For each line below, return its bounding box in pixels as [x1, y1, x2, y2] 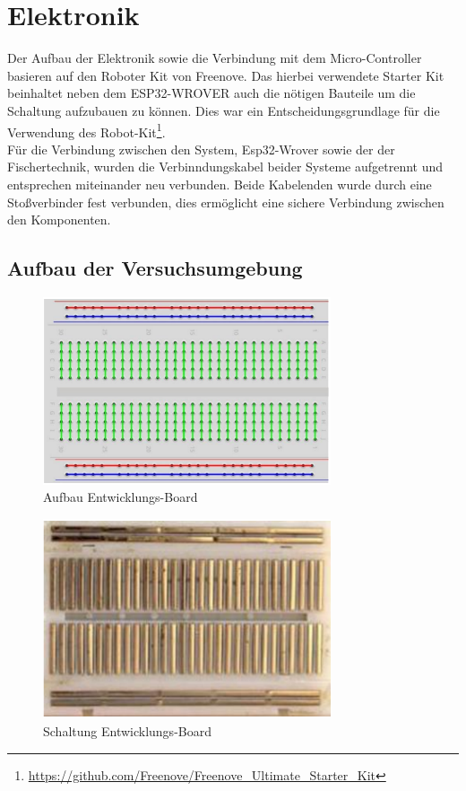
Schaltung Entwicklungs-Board [43, 722, 211, 741]
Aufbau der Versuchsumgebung [7, 254, 303, 282]
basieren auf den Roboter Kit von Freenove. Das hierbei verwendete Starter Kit [7, 66, 444, 84]
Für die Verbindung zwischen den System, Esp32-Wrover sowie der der [7, 139, 395, 158]
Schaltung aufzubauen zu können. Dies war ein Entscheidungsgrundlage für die [7, 101, 440, 119]
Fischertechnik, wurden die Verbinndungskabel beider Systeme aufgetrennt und [7, 157, 444, 176]
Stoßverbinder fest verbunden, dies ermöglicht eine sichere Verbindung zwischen [7, 192, 444, 211]
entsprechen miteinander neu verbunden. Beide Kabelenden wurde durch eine [7, 174, 432, 193]
